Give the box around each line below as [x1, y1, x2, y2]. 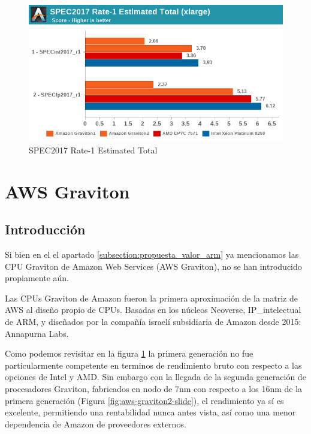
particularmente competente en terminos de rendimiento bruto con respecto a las [5, 358, 302, 371]
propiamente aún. [5, 272, 70, 284]
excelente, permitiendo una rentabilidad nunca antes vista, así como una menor [5, 406, 296, 418]
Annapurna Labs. [5, 327, 69, 339]
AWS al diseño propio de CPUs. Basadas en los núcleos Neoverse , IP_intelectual [5, 303, 301, 316]
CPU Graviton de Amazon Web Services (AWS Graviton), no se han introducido [5, 260, 302, 272]
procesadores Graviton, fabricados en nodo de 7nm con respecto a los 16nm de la [5, 382, 303, 394]
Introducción [5, 220, 86, 239]
